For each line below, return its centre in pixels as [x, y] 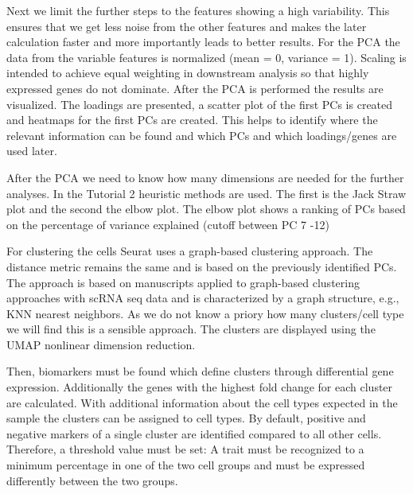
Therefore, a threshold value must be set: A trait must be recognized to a [185, 449]
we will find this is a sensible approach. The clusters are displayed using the [191, 329]
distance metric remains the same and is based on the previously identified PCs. [202, 266]
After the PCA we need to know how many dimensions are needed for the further [205, 177]
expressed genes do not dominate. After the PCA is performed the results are [195, 88]
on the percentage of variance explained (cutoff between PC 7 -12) [168, 224]
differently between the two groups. [92, 480]
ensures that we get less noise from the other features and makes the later [187, 26]
